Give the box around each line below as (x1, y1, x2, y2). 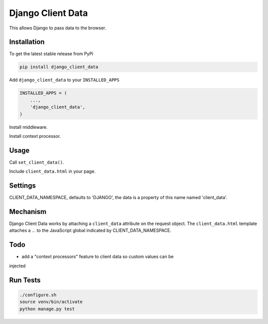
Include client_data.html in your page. (9, 168, 96, 174)
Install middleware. (9, 124, 48, 130)
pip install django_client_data (19, 64, 99, 70)
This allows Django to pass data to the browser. (9, 25, 107, 31)
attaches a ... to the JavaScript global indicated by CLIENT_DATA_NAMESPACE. (9, 227, 172, 233)
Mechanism (9, 207, 47, 216)
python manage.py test (19, 306, 75, 312)
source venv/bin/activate (19, 299, 83, 305)
